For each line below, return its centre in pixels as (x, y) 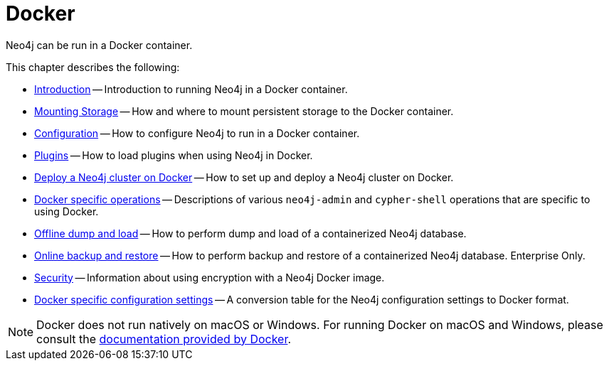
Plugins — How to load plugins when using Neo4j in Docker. (174, 155)
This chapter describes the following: (93, 67)
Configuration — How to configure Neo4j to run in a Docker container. (197, 133)
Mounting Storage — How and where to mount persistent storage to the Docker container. (244, 111)
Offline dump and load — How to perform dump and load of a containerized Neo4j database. (250, 233)
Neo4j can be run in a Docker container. (99, 45)
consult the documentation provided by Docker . (164, 339)
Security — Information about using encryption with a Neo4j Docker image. (210, 277)
